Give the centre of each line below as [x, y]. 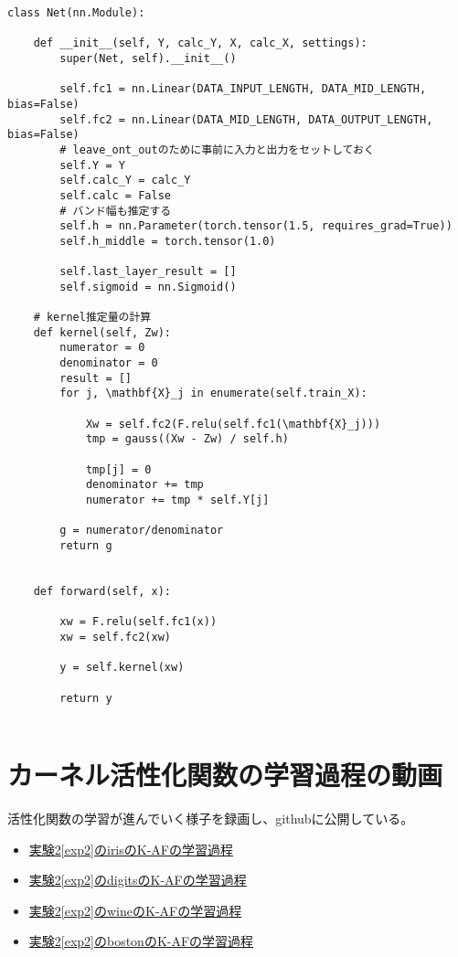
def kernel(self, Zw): [102, 332]
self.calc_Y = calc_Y [125, 181]
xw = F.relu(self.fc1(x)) [138, 622]
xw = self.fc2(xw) [115, 637]
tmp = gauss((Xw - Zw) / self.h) [187, 439]
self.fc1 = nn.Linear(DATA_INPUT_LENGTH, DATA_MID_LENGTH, [243, 89]
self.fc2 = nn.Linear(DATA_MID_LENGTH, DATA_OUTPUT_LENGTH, [246, 119]
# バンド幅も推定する [116, 211]
